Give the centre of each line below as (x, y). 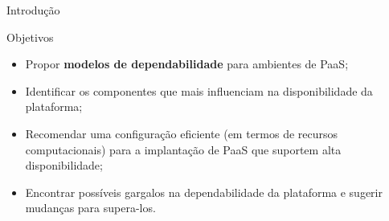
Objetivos (30, 37)
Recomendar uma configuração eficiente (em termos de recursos (182, 133)
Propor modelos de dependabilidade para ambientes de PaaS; (187, 64)
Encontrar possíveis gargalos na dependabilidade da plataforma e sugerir (204, 192)
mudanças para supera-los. (90, 208)
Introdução (33, 10)
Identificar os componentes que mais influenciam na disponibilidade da (199, 90)
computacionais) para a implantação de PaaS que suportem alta (183, 149)
